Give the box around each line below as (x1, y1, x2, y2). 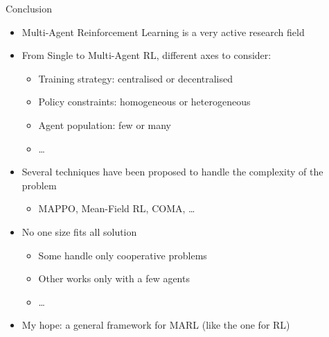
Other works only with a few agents (38, 271, 190, 286)
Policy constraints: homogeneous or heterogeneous (38, 94, 251, 109)
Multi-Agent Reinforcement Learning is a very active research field (21, 24, 305, 39)
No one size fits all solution (21, 224, 137, 239)
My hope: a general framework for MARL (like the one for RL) (21, 318, 290, 332)
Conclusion (6, 1, 52, 15)
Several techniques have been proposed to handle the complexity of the (21, 164, 323, 179)
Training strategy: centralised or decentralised (38, 71, 233, 85)
